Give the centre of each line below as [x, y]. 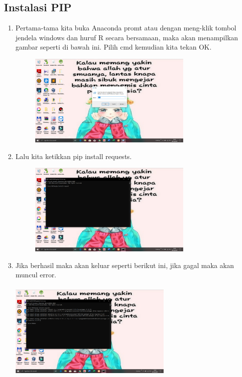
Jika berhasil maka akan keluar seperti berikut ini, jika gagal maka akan [125, 265]
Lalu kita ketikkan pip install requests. [73, 156]
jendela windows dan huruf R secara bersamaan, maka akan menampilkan [127, 37]
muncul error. [36, 275]
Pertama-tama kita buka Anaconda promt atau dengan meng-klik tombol [126, 28]
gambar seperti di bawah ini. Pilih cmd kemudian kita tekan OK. [113, 47]
